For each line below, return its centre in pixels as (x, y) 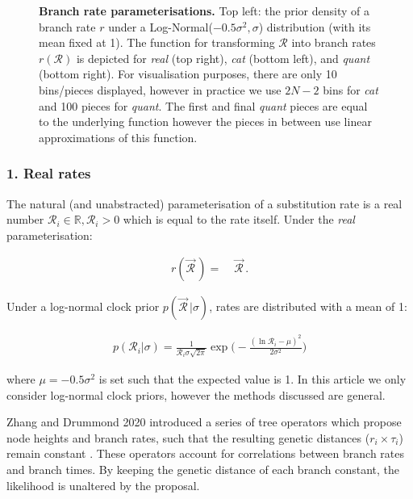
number (25, 219)
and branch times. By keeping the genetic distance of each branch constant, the (203, 469)
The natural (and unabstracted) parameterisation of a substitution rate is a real (204, 203)
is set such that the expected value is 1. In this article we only (252, 378)
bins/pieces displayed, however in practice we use (160, 89)
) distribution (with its (315, 26)
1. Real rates (49, 173)
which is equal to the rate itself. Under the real (239, 219)
